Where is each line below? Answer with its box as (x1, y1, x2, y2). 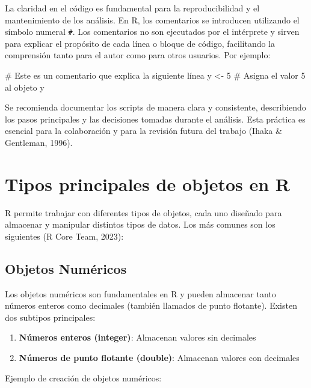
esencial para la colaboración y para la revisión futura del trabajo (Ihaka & (5, 124, 282, 137)
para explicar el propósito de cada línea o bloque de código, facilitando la (5, 37, 276, 49)
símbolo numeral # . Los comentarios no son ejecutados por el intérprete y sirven (5, 25, 300, 38)
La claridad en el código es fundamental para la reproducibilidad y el (5, 2, 260, 14)
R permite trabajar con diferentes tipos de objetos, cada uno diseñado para (5, 206, 282, 219)
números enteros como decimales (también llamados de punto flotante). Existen (5, 299, 297, 312)
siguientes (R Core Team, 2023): (5, 229, 124, 242)
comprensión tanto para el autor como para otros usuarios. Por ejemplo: (5, 49, 271, 61)
